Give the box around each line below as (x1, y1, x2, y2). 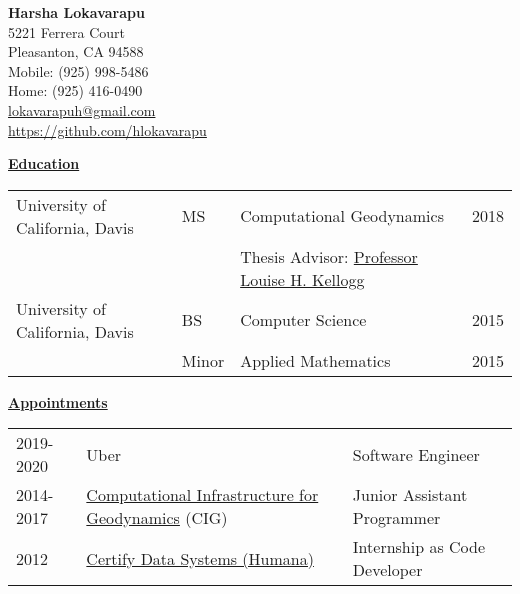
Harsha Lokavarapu (8, 2, 145, 22)
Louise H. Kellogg (240, 267, 365, 291)
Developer (352, 558, 423, 582)
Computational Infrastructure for (86, 483, 319, 507)
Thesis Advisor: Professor (240, 244, 418, 268)
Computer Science (240, 308, 367, 332)
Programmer (352, 506, 441, 530)
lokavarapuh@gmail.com (8, 99, 156, 120)
